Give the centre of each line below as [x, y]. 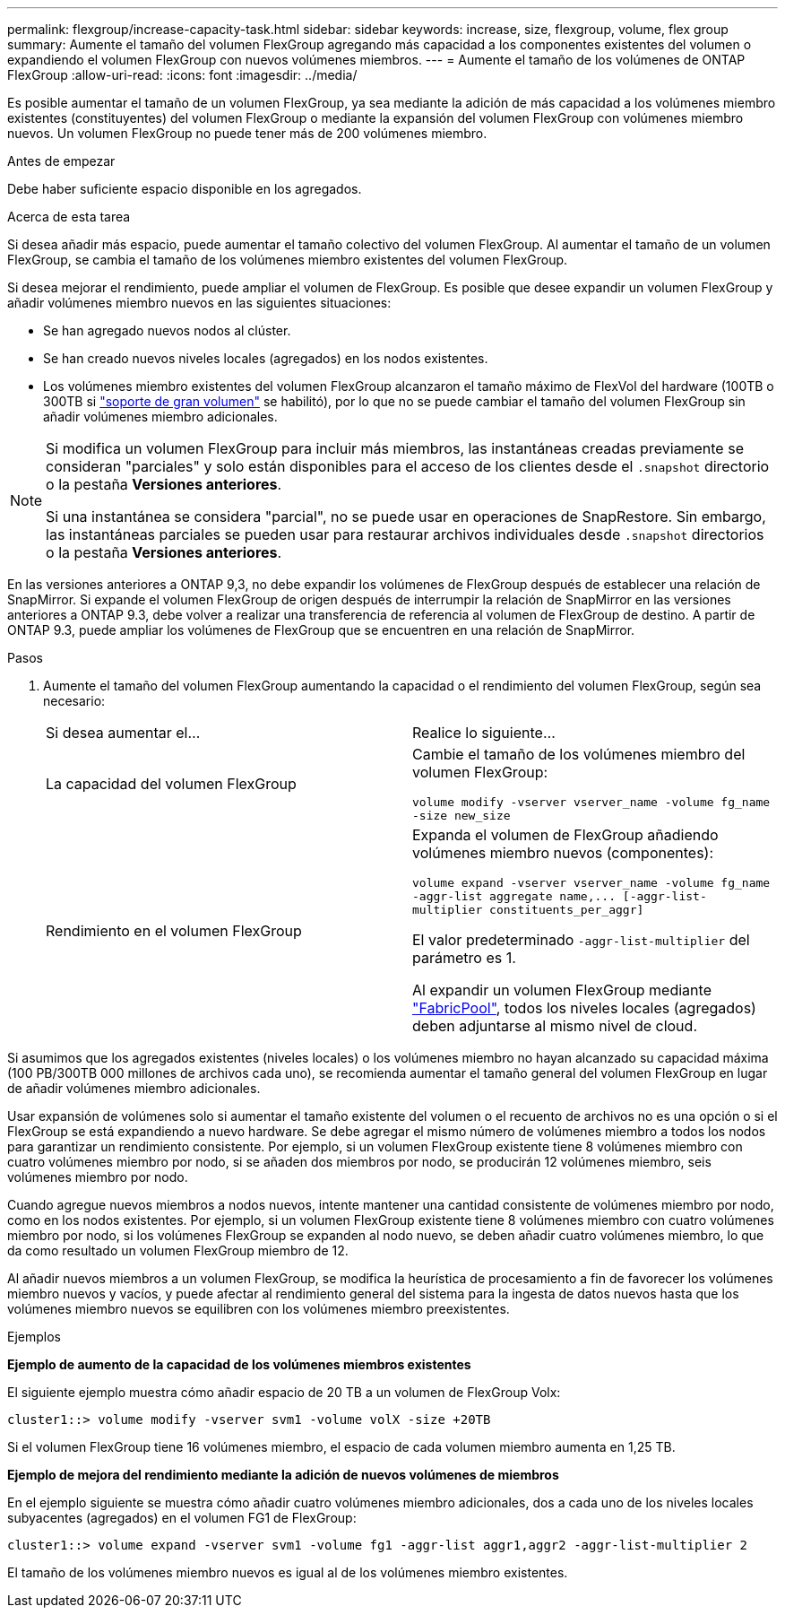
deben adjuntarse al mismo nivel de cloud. [555, 1026]
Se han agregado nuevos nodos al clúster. [167, 330]
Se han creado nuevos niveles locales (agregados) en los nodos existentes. [266, 358]
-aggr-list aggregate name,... [514, 896]
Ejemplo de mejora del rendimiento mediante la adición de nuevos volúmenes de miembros [283, 1475]
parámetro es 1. [464, 958]
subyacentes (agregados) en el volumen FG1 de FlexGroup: [182, 1518]
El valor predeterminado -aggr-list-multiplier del [581, 940]
